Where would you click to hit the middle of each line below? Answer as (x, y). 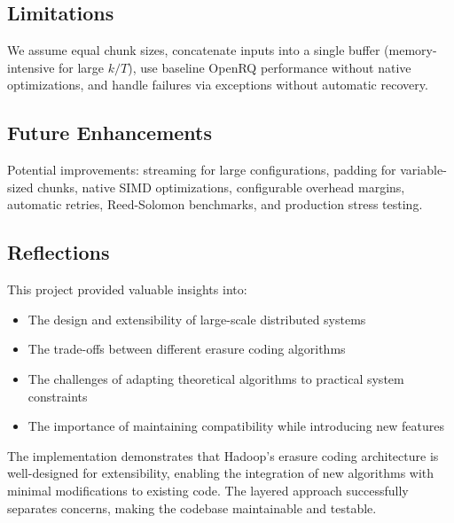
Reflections (59, 252)
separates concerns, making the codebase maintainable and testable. (192, 507)
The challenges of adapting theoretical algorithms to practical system (216, 378)
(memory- (411, 50)
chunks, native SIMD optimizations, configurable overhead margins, (221, 187)
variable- (423, 170)
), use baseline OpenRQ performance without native (270, 67)
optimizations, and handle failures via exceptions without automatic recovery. (218, 85)
